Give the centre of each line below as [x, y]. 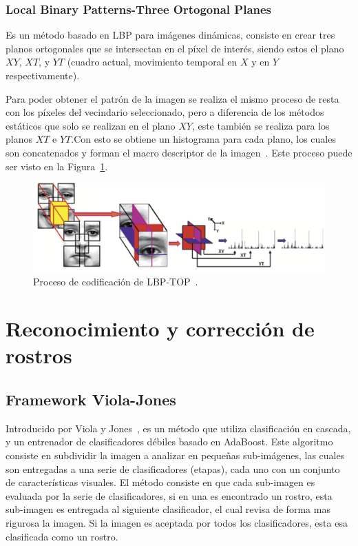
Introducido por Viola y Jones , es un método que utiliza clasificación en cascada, [178, 428]
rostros [39, 355]
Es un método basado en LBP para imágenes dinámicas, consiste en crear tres [170, 35]
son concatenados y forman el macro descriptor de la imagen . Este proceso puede [179, 152]
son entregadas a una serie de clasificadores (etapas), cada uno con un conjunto [173, 468]
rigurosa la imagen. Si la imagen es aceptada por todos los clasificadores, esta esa [177, 523]
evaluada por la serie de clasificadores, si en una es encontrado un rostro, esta [169, 495]
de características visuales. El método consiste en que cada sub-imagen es [160, 482]
